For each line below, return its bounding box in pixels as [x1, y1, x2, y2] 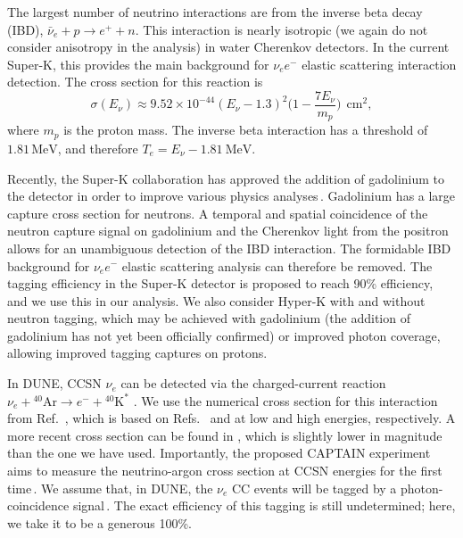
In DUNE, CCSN [7, 374, 102, 393]
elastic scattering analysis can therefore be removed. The [121, 256, 433, 275]
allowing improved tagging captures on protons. [7, 343, 268, 362]
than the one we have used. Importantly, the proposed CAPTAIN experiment [7, 443, 431, 462]
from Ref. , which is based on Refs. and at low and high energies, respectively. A [7, 409, 456, 427]
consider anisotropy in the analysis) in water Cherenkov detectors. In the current [7, 37, 450, 56]
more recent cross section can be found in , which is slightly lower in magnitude [7, 426, 442, 444]
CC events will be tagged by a [231, 478, 397, 497]
